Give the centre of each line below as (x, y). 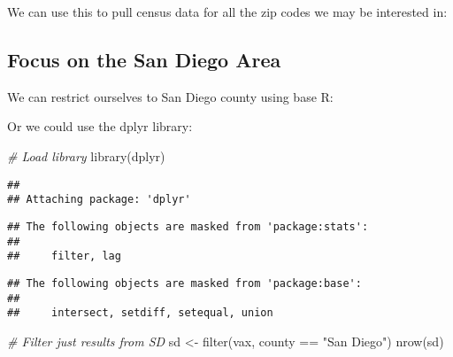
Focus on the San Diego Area (144, 59)
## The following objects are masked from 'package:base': (184, 283)
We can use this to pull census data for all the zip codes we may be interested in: (227, 12)
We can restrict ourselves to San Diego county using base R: (170, 96)
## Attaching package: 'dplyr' (99, 200)
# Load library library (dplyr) (86, 155)
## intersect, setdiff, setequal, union (140, 313)
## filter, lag (64, 256)
